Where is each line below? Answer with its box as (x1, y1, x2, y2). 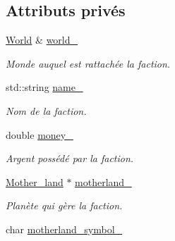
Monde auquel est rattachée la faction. (6, 56, 171, 70)
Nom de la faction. (6, 103, 87, 118)
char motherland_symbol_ (6, 221, 123, 236)
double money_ (6, 127, 73, 142)
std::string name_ (6, 80, 83, 94)
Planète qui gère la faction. (6, 198, 123, 213)
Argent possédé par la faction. (6, 151, 134, 166)
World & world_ (6, 32, 78, 47)
